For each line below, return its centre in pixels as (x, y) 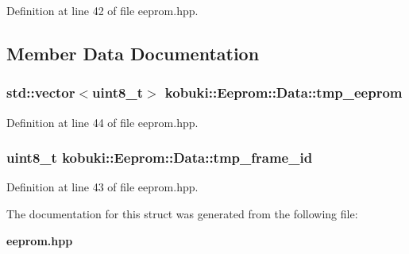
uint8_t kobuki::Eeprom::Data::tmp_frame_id (160, 158)
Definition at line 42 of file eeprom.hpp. (102, 10)
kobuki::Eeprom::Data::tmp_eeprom (284, 92)
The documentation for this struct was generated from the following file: (182, 214)
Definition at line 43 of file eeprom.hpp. (102, 187)
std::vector (41, 92)
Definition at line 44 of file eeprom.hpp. (102, 122)
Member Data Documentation (133, 53)
